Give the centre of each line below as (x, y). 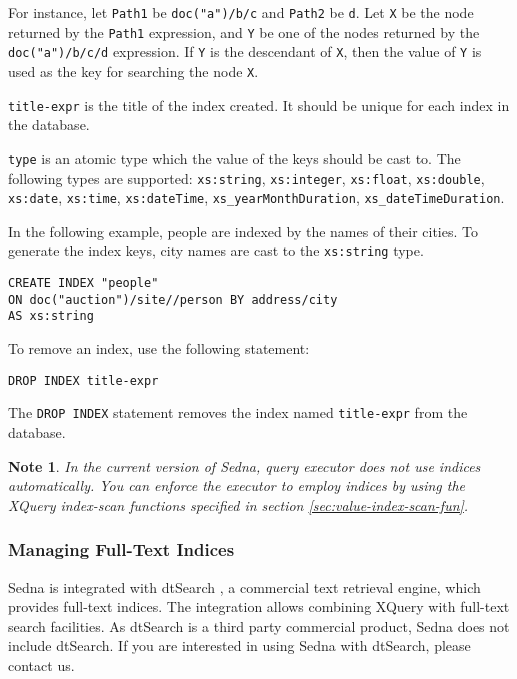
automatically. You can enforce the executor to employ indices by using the (237, 485)
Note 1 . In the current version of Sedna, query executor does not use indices (244, 465)
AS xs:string (51, 316)
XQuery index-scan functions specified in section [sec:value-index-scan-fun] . (238, 504)
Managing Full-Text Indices (121, 549)
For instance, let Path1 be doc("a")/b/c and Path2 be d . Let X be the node (241, 12)
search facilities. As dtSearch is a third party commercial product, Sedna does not (259, 625)
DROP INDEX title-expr (83, 380)
